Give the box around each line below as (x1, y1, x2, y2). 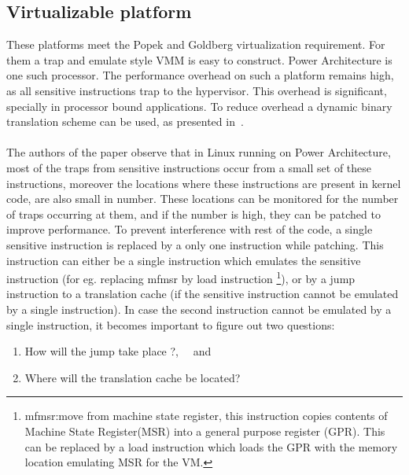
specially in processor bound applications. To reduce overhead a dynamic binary (6, 98, 392, 114)
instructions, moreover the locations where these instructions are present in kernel (6, 175, 401, 191)
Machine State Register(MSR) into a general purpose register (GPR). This (24, 422, 385, 439)
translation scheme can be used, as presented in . (6, 113, 244, 130)
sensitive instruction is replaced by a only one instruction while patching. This (6, 236, 384, 252)
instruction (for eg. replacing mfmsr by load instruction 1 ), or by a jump (6, 268, 356, 286)
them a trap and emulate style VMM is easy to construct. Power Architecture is (6, 51, 392, 68)
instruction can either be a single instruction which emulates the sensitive (6, 252, 361, 268)
